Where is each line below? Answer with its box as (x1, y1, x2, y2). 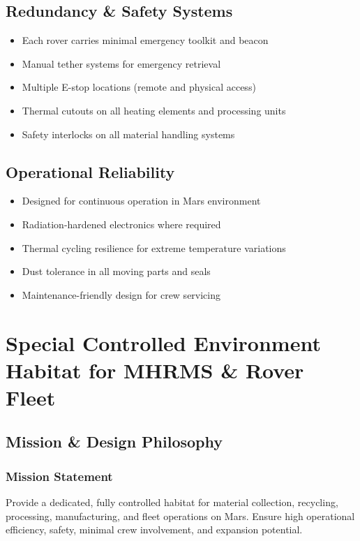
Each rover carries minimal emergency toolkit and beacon (22, 33, 269, 47)
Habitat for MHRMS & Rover (6, 355, 304, 384)
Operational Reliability (6, 161, 175, 182)
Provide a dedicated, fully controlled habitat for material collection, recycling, (6, 495, 338, 510)
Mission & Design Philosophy (6, 431, 223, 452)
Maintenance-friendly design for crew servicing (22, 287, 221, 302)
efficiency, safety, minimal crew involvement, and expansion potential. (6, 522, 303, 537)
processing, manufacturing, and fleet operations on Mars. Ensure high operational (6, 508, 355, 523)
